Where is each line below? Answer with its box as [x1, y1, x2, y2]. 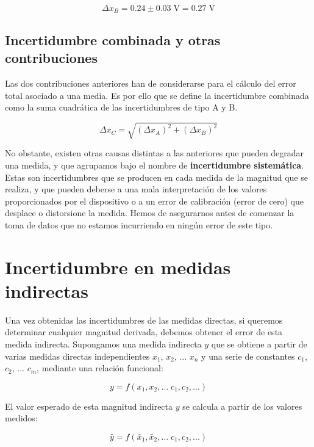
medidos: [5, 412, 38, 424]
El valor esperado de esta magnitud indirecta [5, 399, 173, 412]
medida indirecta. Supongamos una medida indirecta [5, 338, 202, 351]
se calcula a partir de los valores [182, 399, 302, 412]
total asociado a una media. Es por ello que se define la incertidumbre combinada [5, 89, 309, 101]
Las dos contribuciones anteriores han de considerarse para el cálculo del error [5, 77, 296, 90]
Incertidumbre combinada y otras [5, 30, 221, 49]
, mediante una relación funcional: [37, 362, 163, 374]
